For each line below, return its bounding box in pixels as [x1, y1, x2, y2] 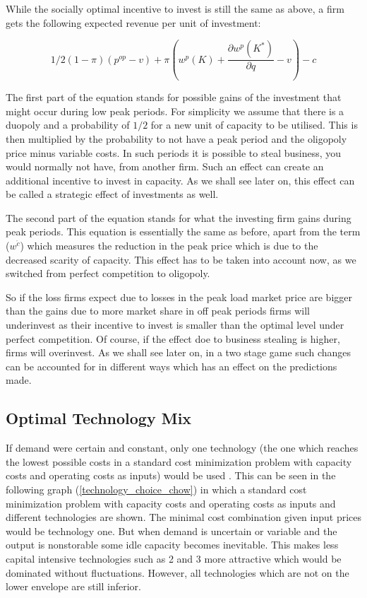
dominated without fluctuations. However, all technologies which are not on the [6, 565, 349, 580]
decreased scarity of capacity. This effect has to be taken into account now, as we [6, 252, 356, 266]
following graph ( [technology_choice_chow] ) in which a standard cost [6, 481, 307, 496]
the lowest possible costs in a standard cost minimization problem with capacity [6, 454, 352, 469]
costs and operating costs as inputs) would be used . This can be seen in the [6, 468, 336, 483]
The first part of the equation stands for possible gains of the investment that [6, 90, 342, 105]
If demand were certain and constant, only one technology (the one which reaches [6, 440, 359, 455]
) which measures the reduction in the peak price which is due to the [20, 238, 318, 253]
